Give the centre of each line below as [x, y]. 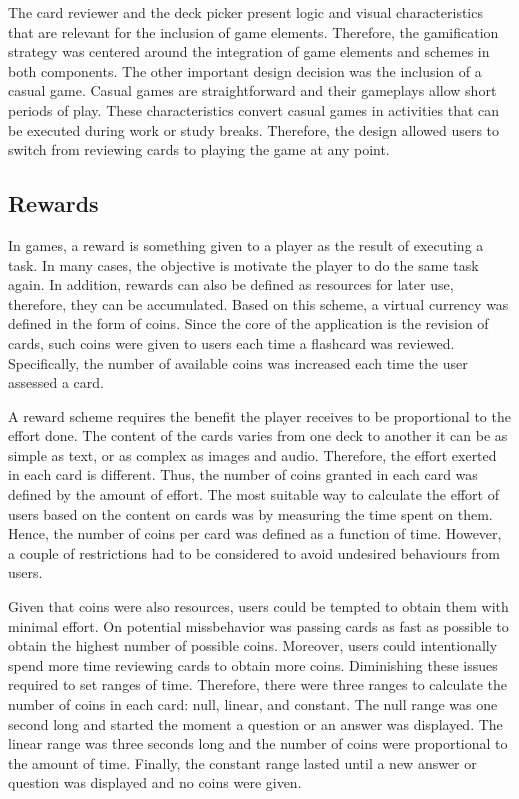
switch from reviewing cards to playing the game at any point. [199, 149]
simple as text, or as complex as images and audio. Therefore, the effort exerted [252, 454]
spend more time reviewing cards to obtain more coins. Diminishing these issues [253, 664]
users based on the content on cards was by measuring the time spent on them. [250, 513]
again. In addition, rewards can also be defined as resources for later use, [231, 284]
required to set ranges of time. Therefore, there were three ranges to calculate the [258, 684]
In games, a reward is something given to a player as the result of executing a [246, 244]
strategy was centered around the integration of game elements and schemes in [249, 51]
